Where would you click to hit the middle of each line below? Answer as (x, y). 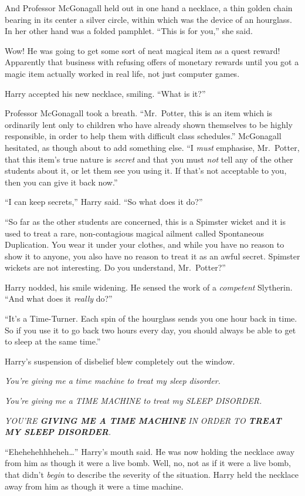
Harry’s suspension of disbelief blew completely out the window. (120, 361)
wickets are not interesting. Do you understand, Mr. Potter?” (115, 267)
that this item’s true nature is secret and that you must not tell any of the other (149, 159)
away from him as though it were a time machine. (94, 486)
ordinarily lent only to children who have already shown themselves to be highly (149, 124)
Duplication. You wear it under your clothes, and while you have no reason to (145, 244)
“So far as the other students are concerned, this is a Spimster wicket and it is (145, 221)
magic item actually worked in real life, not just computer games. (122, 73)
